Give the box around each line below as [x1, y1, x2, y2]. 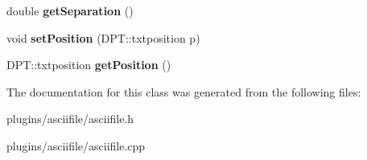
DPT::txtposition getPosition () [6, 56, 171, 73]
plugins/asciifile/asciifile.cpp [6, 137, 146, 154]
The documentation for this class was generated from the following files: [6, 83, 361, 100]
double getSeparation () [6, 2, 134, 18]
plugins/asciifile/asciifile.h [6, 110, 134, 127]
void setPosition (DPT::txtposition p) [6, 29, 200, 46]
